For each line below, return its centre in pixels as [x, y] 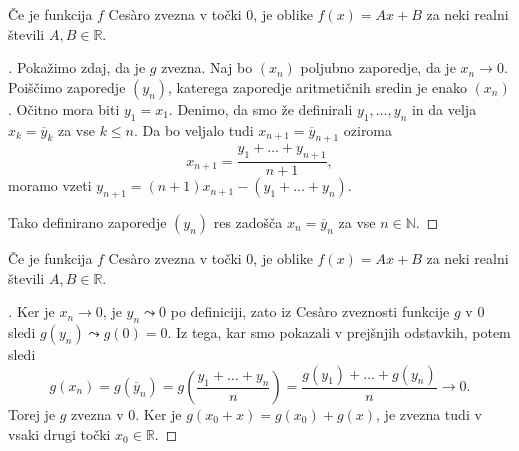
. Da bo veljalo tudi [194, 129]
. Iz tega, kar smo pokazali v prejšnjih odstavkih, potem [339, 331]
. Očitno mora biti [64, 108]
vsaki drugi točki [59, 433]
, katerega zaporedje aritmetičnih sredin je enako [317, 86]
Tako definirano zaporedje [87, 222]
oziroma [368, 129]
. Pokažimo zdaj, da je [77, 67]
